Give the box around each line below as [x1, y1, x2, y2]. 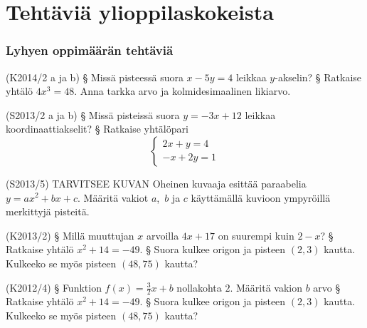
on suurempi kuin [218, 227, 294, 242]
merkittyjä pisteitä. [6, 204, 90, 219]
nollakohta [176, 280, 222, 294]
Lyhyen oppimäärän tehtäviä [6, 41, 174, 59]
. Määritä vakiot [77, 190, 149, 205]
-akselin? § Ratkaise [275, 69, 362, 84]
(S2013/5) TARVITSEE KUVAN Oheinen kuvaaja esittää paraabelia [6, 175, 307, 190]
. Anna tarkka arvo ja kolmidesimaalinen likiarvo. [74, 83, 291, 98]
